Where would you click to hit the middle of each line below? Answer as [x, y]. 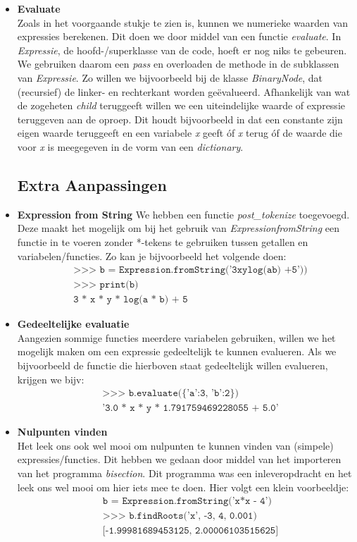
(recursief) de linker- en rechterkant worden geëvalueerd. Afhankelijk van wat [184, 91]
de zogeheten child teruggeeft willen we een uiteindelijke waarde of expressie [181, 105]
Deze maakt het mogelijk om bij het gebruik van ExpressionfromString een [178, 228]
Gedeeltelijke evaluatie [73, 324]
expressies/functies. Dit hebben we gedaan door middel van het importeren [179, 459]
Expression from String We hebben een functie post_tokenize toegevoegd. [183, 214]
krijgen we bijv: [51, 379]
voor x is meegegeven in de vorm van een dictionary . [130, 146]
